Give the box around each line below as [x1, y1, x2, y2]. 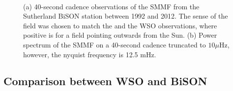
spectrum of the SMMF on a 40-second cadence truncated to [23, 39, 206, 49]
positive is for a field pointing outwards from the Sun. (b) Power [23, 30, 217, 40]
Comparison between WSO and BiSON [3, 73, 207, 88]
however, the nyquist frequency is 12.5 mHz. [23, 49, 156, 59]
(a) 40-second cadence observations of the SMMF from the [23, 1, 200, 11]
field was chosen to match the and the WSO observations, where [23, 20, 217, 30]
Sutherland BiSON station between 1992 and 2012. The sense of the [23, 11, 228, 21]
